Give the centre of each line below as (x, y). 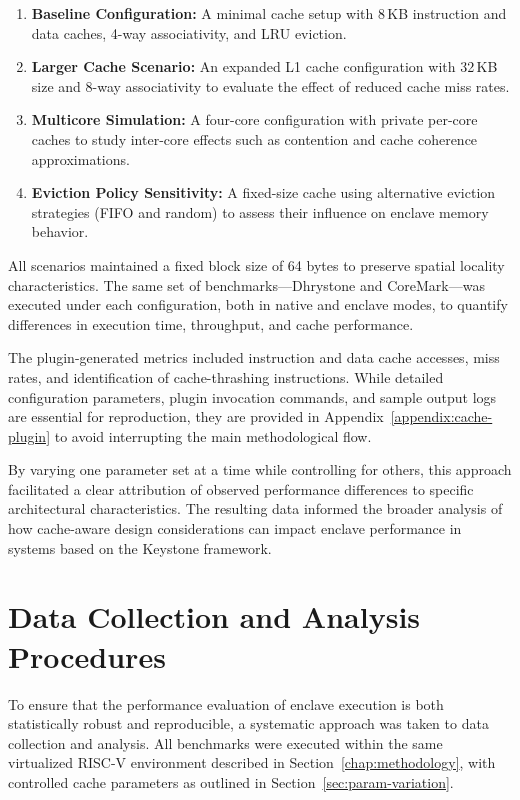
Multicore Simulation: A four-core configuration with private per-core (254, 119)
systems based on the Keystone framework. (140, 547)
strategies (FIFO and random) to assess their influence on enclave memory (260, 211)
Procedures (87, 655)
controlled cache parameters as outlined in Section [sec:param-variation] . (231, 781)
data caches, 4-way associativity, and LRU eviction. (189, 32)
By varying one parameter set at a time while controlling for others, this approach (260, 469)
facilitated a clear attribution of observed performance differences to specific (241, 488)
